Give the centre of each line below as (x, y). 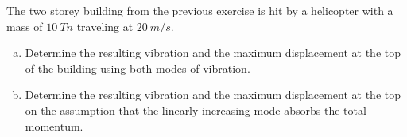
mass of (25, 26)
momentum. (54, 126)
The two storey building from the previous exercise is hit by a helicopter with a (200, 10)
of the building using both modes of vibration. (138, 68)
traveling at (105, 26)
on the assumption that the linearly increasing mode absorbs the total (196, 110)
